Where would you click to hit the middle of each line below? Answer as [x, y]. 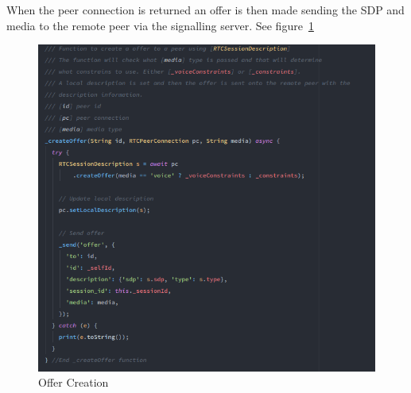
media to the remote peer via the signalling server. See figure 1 [160, 25]
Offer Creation [74, 382]
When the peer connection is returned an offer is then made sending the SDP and [205, 10]
